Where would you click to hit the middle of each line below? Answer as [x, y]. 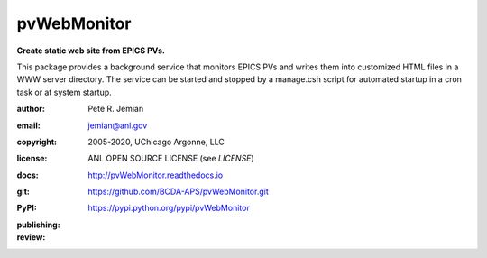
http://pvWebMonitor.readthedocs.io [156, 175]
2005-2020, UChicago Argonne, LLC [156, 142]
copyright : [37, 142]
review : [31, 237]
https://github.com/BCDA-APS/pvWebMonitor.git [179, 192]
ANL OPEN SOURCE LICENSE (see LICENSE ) [171, 159]
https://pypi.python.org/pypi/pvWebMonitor [169, 208]
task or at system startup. [64, 92]
